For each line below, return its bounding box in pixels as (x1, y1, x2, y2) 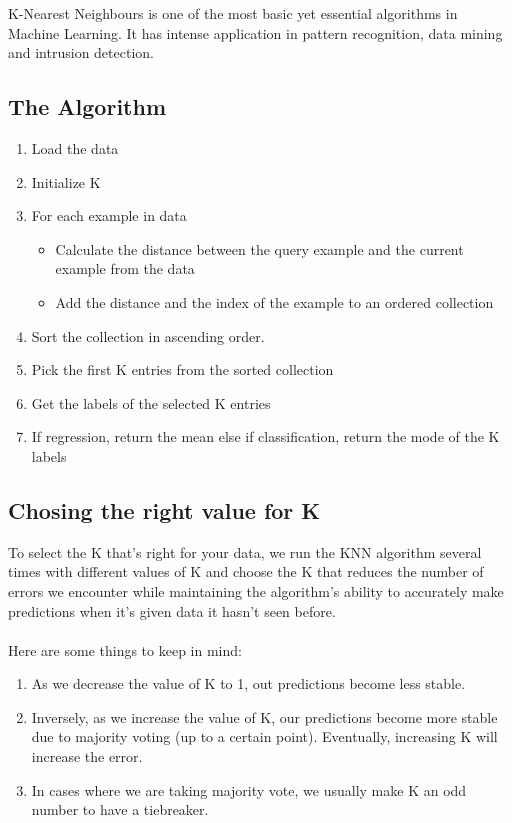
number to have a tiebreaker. (31, 799, 209, 820)
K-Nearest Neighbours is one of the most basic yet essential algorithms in (8, 3, 458, 23)
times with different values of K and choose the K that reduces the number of (8, 561, 484, 582)
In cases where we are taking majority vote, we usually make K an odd (31, 779, 467, 800)
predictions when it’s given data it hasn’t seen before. (8, 600, 336, 621)
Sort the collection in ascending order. (31, 325, 265, 346)
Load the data (31, 137, 119, 158)
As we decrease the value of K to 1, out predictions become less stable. (31, 673, 466, 694)
